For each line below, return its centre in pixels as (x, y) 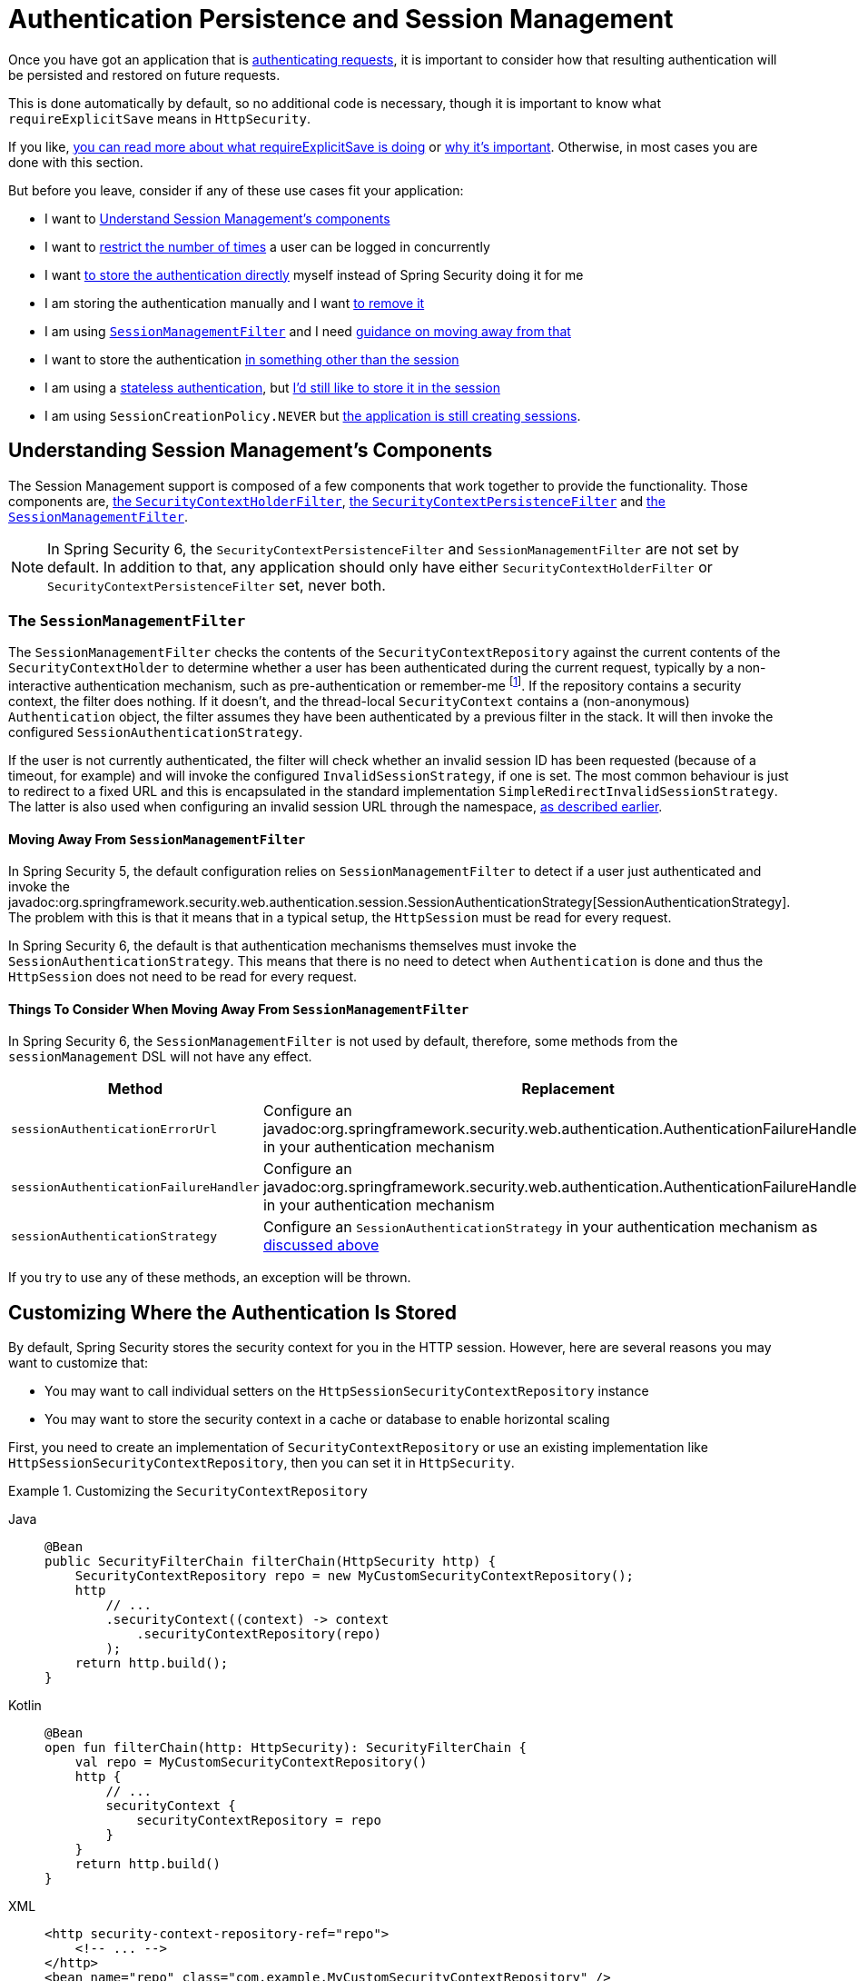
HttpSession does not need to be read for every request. (183, 977)
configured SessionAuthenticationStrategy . (156, 732)
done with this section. (76, 162)
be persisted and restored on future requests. (144, 75)
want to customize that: (78, 1363)
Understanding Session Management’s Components (251, 451)
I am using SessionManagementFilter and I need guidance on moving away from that (308, 331)
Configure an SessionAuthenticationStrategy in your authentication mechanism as (540, 1227)
